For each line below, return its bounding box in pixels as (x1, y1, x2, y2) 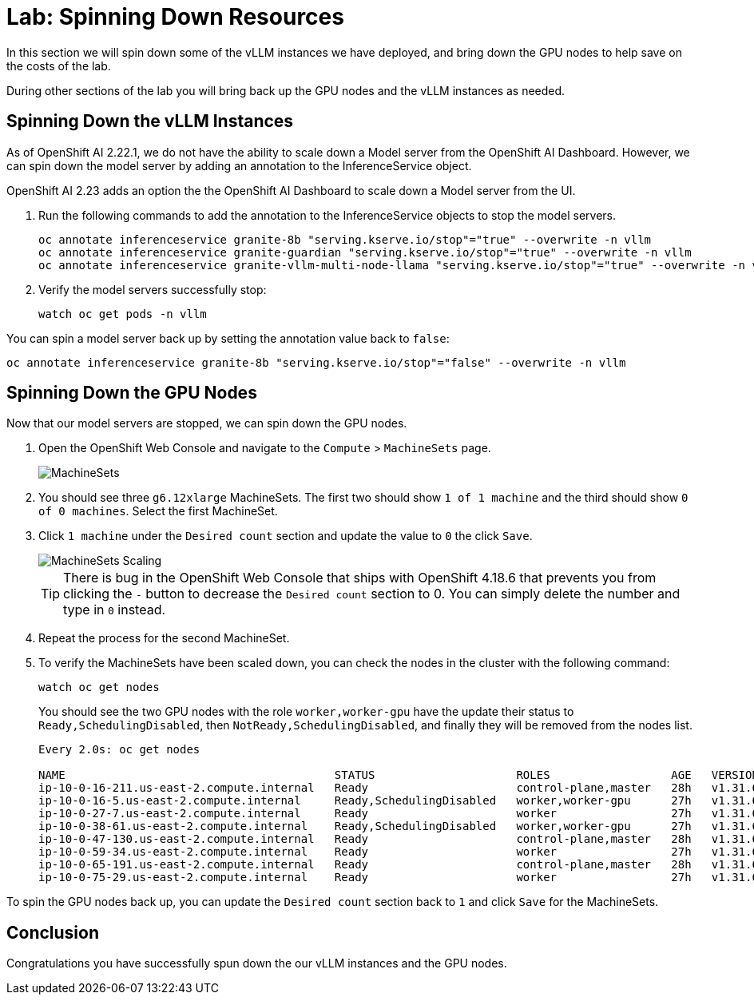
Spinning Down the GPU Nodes (6, 383, 257, 403)
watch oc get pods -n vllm (38, 307, 207, 320)
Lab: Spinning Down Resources (6, 3, 344, 30)
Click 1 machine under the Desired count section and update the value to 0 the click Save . (38, 529, 533, 543)
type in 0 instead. (63, 602, 166, 618)
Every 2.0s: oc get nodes (38, 743, 200, 757)
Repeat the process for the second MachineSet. (38, 631, 290, 645)
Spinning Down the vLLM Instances (6, 111, 294, 132)
